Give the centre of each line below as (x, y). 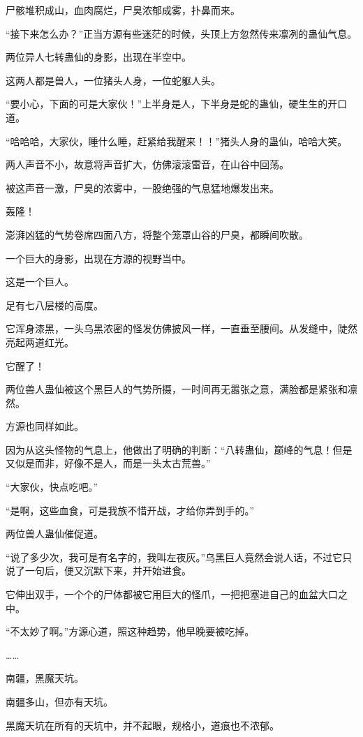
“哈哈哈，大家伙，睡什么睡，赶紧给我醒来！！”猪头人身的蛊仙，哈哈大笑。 (177, 141)
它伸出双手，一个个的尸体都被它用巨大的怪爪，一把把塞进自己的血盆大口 (172, 594)
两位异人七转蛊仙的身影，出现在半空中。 (98, 57)
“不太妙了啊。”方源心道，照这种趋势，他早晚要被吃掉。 (130, 631)
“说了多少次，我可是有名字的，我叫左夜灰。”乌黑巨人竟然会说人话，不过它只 (179, 557)
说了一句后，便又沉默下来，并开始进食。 (98, 571)
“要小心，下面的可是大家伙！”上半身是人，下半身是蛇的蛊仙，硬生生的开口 (177, 104)
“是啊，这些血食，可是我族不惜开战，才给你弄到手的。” (130, 510)
